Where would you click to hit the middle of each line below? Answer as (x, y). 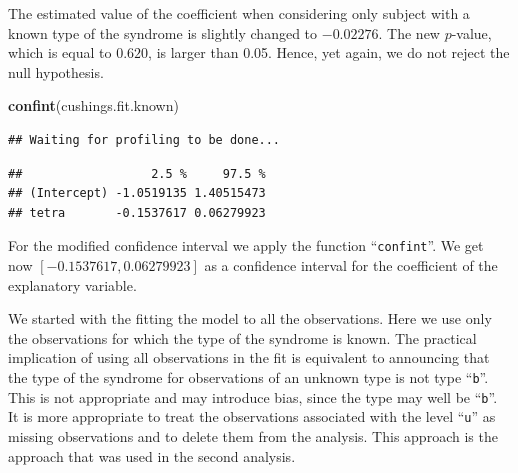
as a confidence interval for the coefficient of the (351, 265)
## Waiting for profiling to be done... (144, 139)
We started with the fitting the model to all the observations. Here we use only (250, 318)
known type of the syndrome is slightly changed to (163, 32)
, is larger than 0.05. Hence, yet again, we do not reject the (329, 52)
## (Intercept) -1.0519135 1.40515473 (137, 193)
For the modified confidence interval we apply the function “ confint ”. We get (246, 245)
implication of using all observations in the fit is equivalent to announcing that (249, 357)
